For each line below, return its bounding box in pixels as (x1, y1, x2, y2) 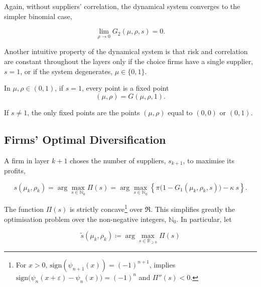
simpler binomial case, (4, 11, 72, 21)
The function (4, 203, 44, 214)
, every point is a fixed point (81, 83, 169, 93)
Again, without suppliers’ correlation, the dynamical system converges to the (4, 1, 240, 11)
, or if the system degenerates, (20, 66, 113, 76)
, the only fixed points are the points (27, 107, 140, 117)
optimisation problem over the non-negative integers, (4, 213, 167, 224)
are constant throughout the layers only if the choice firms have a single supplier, (4, 56, 253, 66)
